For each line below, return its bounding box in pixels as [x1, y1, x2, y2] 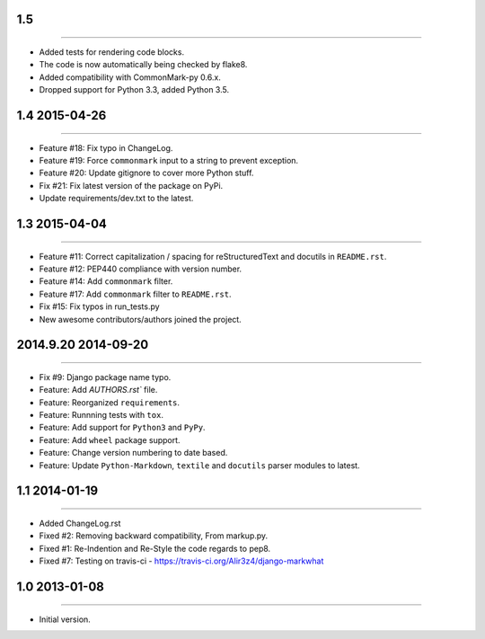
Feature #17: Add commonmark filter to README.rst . [39, 288, 232, 299]
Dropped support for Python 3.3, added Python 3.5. [39, 84, 229, 95]
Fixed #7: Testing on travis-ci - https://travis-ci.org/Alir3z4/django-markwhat [39, 555, 324, 566]
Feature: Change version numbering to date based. [39, 448, 228, 458]
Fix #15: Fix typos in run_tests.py [39, 301, 161, 312]
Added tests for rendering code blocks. [39, 47, 184, 58]
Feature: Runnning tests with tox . [39, 410, 163, 421]
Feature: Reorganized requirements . [39, 396, 180, 408]
